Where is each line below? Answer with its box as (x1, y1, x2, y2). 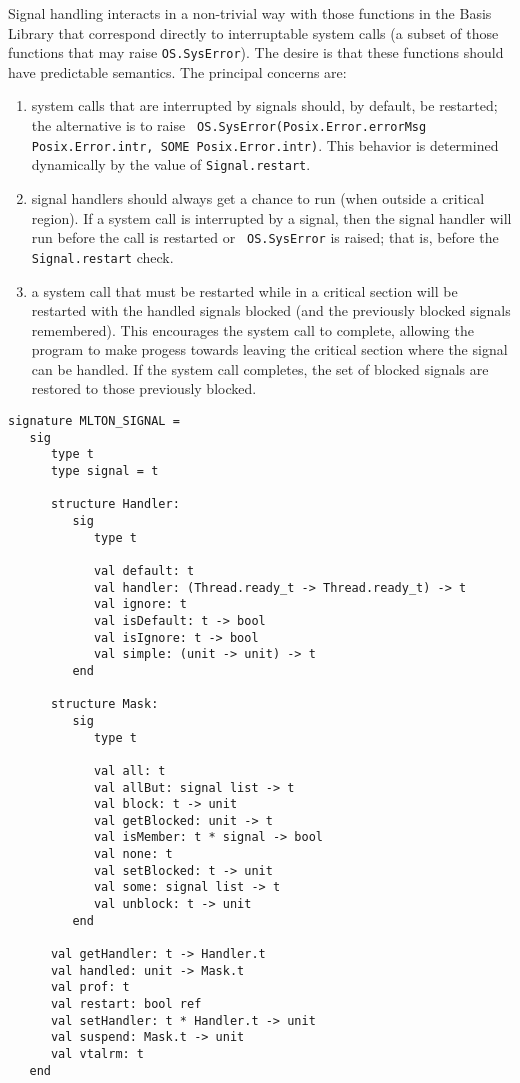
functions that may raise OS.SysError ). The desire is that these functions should (8, 42, 504, 63)
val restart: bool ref (50, 997, 202, 1012)
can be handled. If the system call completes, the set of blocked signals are (31, 358, 489, 379)
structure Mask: (50, 697, 159, 712)
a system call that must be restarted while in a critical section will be (31, 280, 458, 301)
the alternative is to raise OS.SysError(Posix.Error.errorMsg (31, 115, 427, 136)
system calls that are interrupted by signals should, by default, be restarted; (31, 95, 498, 116)
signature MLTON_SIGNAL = (8, 414, 180, 429)
